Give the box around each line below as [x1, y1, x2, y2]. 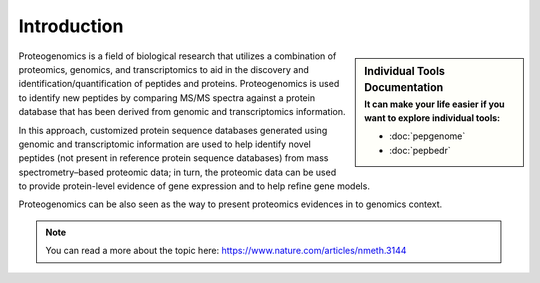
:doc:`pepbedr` [389, 144, 451, 156]
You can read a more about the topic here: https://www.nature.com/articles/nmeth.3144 [45, 245, 407, 257]
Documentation [364, 81, 444, 95]
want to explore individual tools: [364, 112, 501, 124]
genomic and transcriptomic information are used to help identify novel [18, 138, 312, 150]
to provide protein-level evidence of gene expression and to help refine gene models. [18, 180, 370, 192]
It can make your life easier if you [364, 98, 505, 110]
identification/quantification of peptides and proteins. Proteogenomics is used [18, 78, 340, 90]
